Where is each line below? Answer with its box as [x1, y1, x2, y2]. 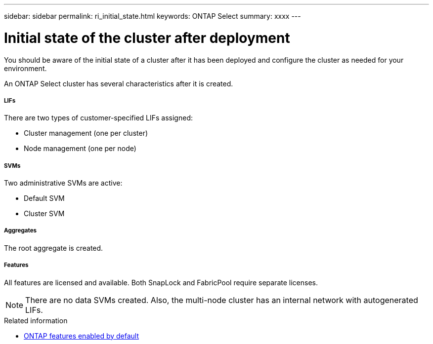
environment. [4, 64, 47, 73]
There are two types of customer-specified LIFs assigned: [4, 114, 193, 122]
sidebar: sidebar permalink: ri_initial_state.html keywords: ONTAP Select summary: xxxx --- [4, 12, 301, 20]
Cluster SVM [24, 209, 65, 218]
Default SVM [24, 194, 65, 203]
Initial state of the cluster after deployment [4, 29, 290, 46]
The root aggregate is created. [4, 243, 103, 252]
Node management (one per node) [24, 144, 136, 153]
